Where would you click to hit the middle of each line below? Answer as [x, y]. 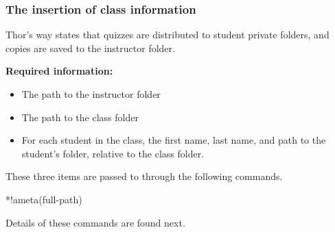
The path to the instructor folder [91, 94]
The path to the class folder [80, 117]
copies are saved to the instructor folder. [90, 48]
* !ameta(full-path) [44, 199]
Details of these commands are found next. [95, 222]
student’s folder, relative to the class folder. [113, 153]
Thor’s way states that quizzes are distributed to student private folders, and [167, 35]
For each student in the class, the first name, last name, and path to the [174, 140]
